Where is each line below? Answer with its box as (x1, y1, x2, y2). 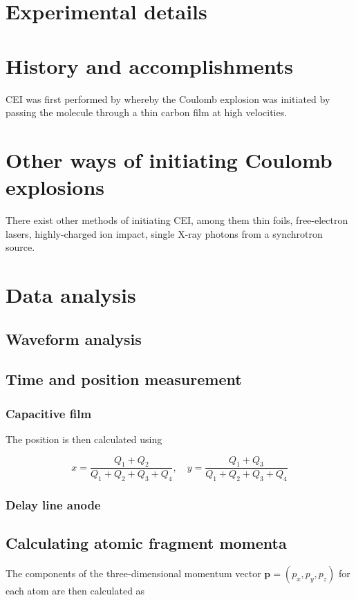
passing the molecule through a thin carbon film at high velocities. (6, 105, 288, 120)
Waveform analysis (6, 328, 142, 349)
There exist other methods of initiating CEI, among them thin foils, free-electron (6, 213, 348, 227)
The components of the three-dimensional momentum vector (6, 566, 261, 581)
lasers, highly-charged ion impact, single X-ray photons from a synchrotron (6, 226, 323, 241)
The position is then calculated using (6, 431, 162, 446)
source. (6, 240, 35, 254)
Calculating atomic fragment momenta (6, 532, 287, 554)
